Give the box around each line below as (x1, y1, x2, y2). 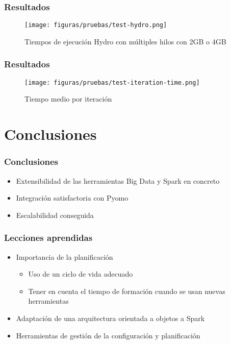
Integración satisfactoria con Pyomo (16, 192, 129, 203)
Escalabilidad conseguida (16, 209, 94, 220)
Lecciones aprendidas (4, 231, 93, 244)
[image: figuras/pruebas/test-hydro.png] (24, 21, 167, 29)
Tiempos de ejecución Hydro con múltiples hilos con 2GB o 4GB (24, 36, 226, 46)
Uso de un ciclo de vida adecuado (28, 268, 133, 279)
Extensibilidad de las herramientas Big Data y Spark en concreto (16, 175, 220, 186)
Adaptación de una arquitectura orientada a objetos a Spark (16, 312, 205, 323)
